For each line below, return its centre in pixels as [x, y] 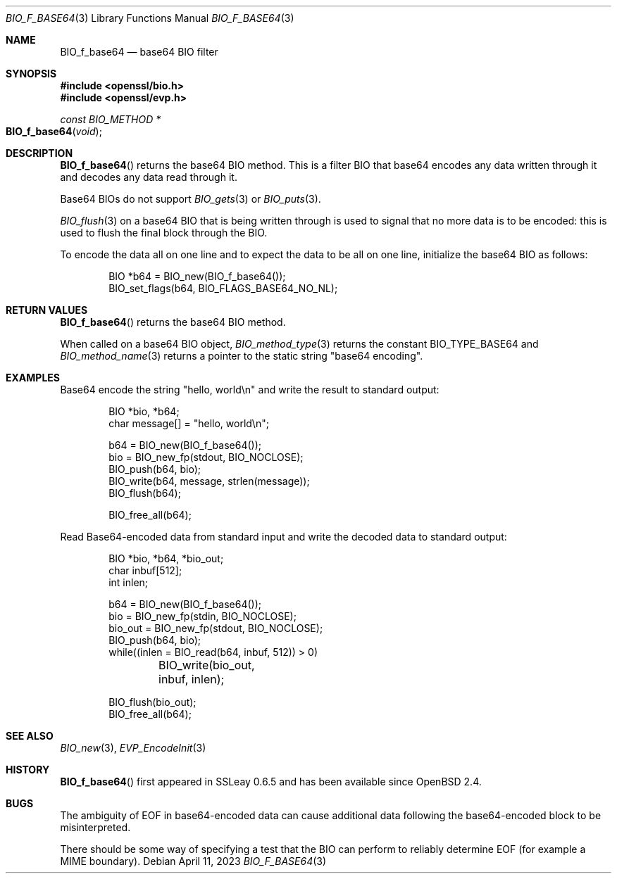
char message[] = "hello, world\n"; [189, 423]
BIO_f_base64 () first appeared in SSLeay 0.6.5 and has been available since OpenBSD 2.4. [271, 782]
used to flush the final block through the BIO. [164, 233]
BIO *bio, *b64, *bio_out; [166, 558]
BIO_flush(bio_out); [152, 702]
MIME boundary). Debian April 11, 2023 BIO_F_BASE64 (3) [193, 861]
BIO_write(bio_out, [207, 665]
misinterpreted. [95, 827]
